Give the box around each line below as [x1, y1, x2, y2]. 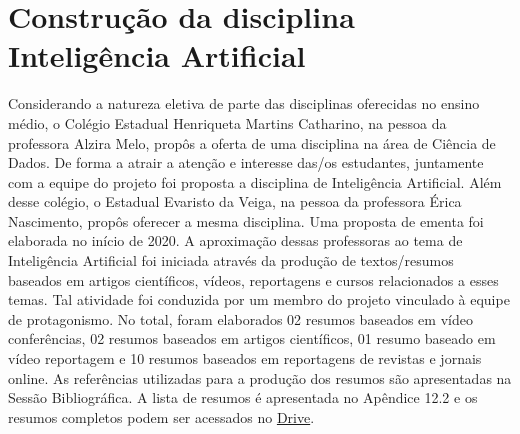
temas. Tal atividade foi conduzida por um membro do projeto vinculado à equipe [8, 289, 510, 310]
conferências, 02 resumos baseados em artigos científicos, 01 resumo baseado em [8, 328, 496, 349]
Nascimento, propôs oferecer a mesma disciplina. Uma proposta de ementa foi [8, 210, 484, 231]
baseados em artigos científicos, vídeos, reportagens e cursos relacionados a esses [8, 269, 499, 290]
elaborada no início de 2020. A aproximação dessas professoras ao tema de [8, 230, 463, 251]
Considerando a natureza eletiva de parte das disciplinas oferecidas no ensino [8, 93, 480, 114]
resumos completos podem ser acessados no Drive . [8, 406, 315, 427]
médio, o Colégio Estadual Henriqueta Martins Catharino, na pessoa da [8, 112, 447, 133]
